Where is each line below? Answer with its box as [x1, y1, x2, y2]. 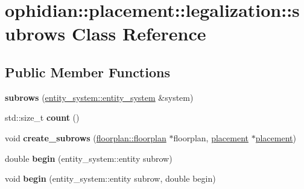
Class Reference [71, 21, 206, 46]
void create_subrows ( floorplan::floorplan [5, 131, 166, 144]
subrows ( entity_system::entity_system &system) [5, 91, 194, 103]
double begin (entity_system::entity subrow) [5, 152, 173, 164]
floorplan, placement [173, 131, 249, 144]
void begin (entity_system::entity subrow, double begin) [5, 172, 216, 185]
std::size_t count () [5, 111, 80, 124]
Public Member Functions [5, 62, 170, 81]
